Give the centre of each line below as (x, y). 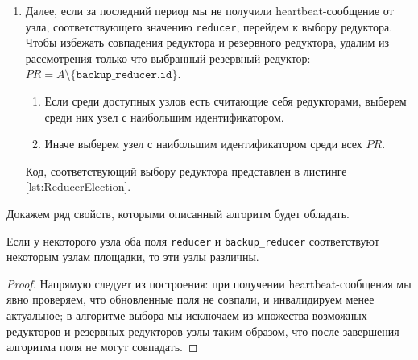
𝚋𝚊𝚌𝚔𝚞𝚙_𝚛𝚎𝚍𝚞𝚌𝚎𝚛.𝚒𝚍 (124, 75)
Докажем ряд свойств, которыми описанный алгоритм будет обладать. (178, 213)
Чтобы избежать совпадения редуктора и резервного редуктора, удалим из (207, 42)
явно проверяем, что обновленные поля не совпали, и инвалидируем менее (190, 299)
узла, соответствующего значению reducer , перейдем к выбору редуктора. (209, 26)
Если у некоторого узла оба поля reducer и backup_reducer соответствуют (193, 240)
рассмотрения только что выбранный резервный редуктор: (168, 58)
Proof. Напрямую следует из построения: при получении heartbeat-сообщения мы (209, 283)
